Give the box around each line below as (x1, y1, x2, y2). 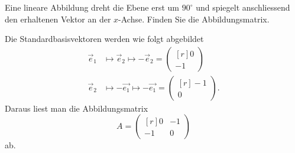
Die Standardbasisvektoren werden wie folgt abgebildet (5, 32, 204, 45)
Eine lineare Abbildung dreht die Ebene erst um (5, 1, 180, 13)
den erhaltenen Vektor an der (5, 12, 111, 25)
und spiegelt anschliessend (196, 1, 290, 13)
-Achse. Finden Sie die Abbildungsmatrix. (118, 12, 270, 25)
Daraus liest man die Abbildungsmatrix (5, 102, 148, 114)
